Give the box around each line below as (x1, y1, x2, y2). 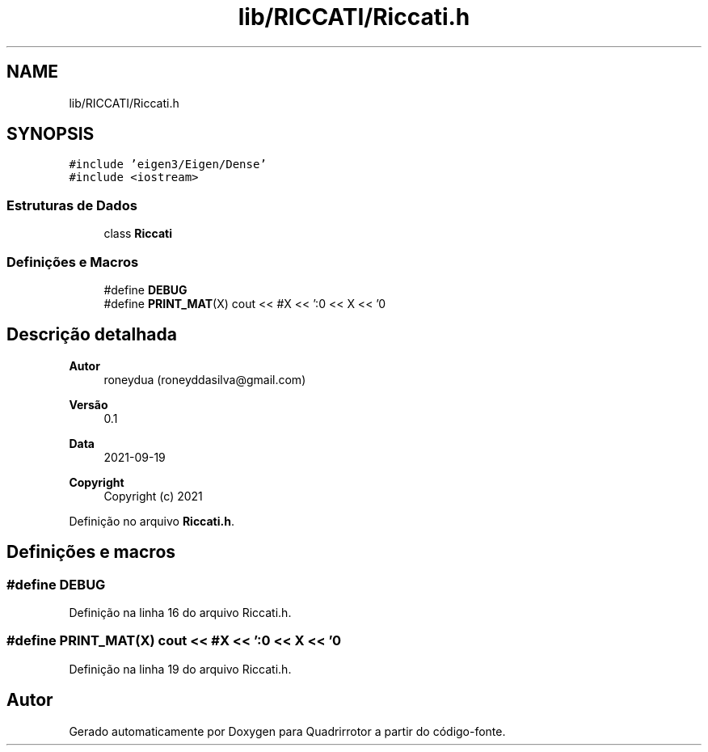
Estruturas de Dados (6, 196, 137, 213)
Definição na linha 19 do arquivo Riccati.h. (69, 661, 292, 676)
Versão (69, 397, 108, 412)
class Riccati (103, 226, 173, 241)
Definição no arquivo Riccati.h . (69, 513, 234, 528)
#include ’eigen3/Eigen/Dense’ (69, 158, 267, 171)
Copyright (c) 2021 (103, 488, 203, 503)
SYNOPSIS (6, 124, 95, 145)
